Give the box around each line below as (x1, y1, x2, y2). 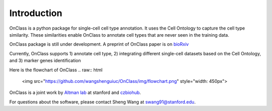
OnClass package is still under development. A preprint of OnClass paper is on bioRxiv (9, 41, 189, 47)
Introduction (9, 8, 62, 19)
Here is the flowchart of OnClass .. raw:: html (9, 67, 103, 73)
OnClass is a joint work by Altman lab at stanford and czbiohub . (9, 89, 141, 95)
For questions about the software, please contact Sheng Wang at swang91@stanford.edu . (9, 98, 196, 105)
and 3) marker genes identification (9, 58, 81, 64)
